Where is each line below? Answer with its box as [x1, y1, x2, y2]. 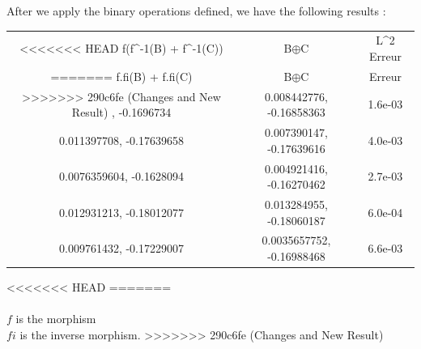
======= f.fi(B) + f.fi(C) [50, 67, 193, 84]
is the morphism [15, 310, 96, 327]
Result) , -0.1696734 [71, 104, 172, 121]
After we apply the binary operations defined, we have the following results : [6, 2, 386, 19]
